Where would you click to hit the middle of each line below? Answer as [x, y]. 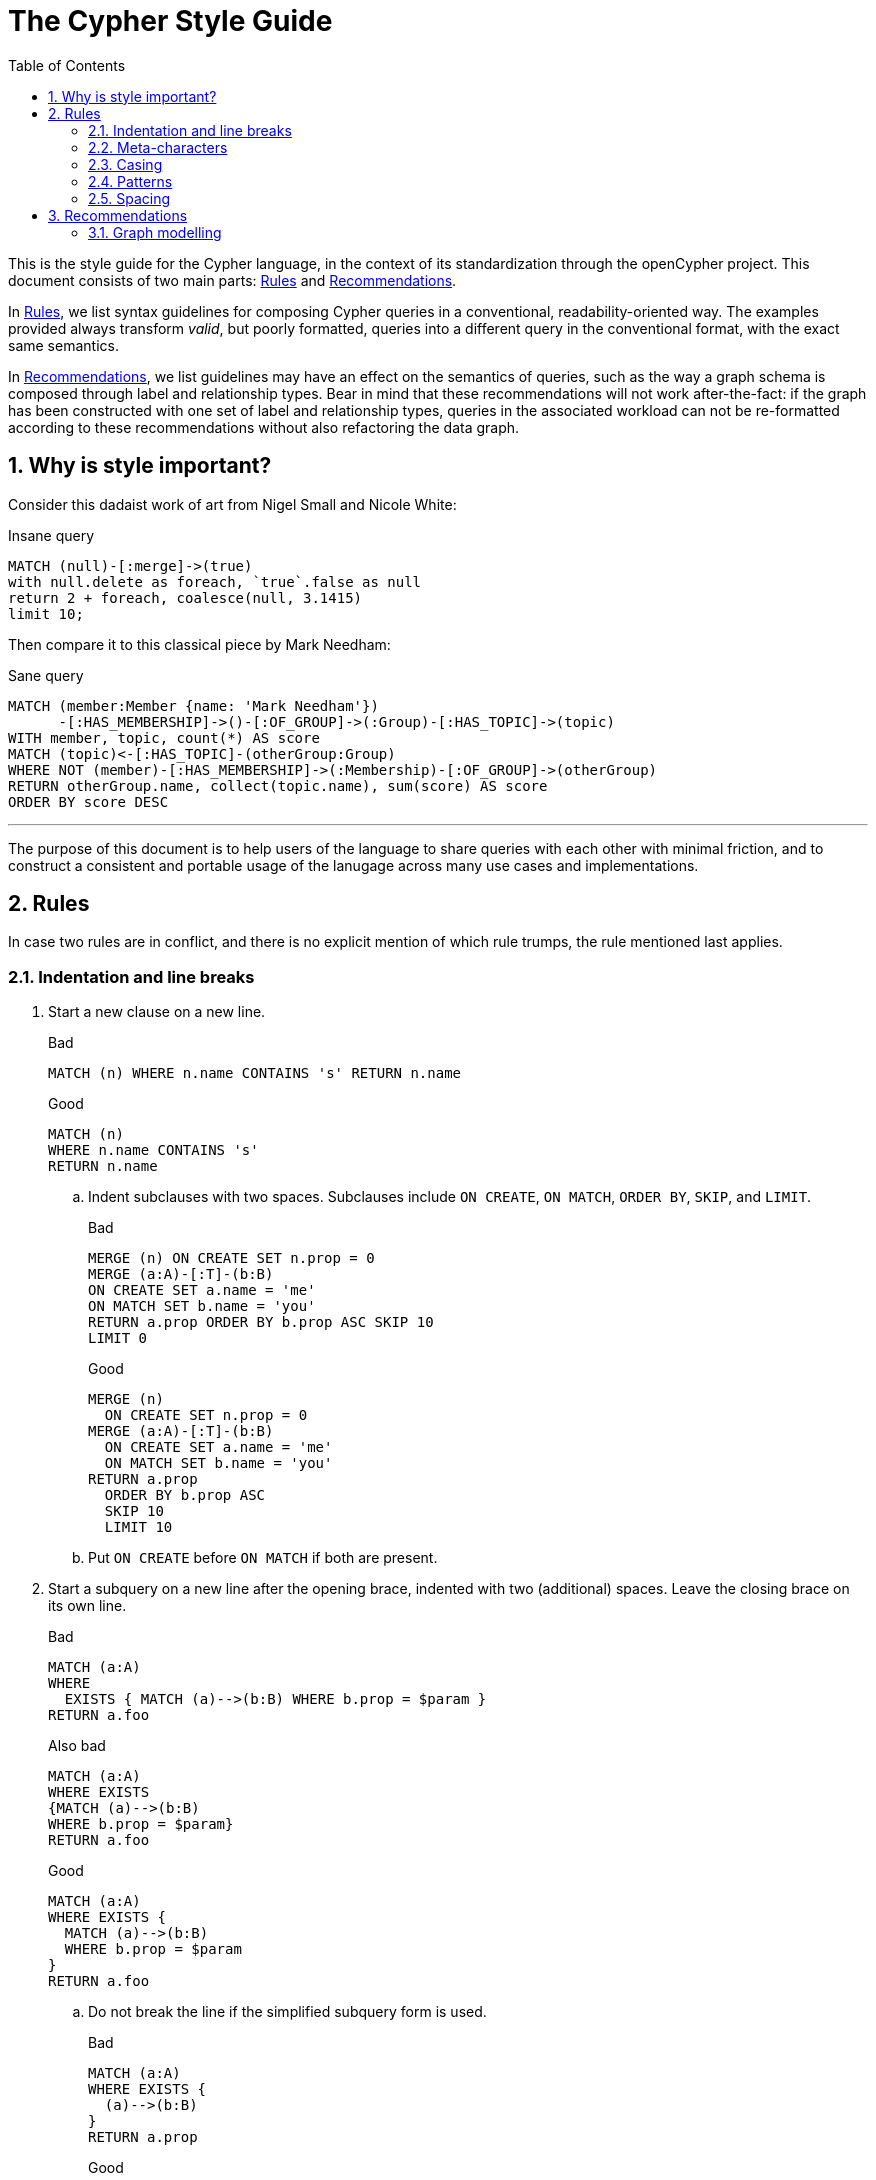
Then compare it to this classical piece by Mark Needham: [199, 644]
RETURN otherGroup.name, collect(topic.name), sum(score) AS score [278, 785]
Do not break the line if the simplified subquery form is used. [287, 2012]
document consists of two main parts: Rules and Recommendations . [232, 280]
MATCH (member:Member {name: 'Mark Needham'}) [193, 705]
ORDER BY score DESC [88, 801]
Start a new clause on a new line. [157, 1012]
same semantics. [63, 345]
